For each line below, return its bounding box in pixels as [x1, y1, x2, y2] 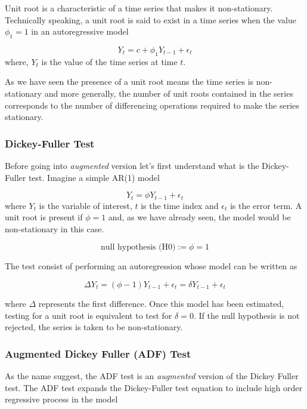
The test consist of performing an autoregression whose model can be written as [5, 260, 297, 272]
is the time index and [141, 199, 219, 211]
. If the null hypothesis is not [193, 309, 300, 321]
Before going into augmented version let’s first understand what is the [5, 159, 259, 171]
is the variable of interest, [39, 199, 132, 211]
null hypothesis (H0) [101, 243, 176, 252]
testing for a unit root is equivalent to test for [5, 309, 172, 321]
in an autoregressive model [31, 25, 129, 38]
